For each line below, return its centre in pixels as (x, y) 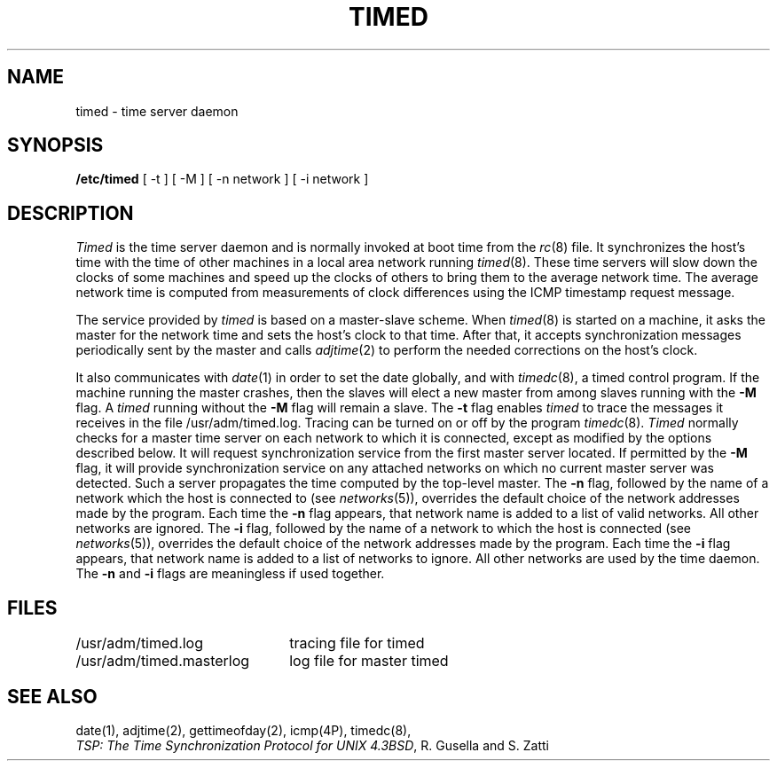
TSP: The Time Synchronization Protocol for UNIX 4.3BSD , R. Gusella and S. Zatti (312, 745)
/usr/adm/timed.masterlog (163, 661)
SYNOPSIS (55, 145)
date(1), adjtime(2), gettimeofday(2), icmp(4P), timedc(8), (243, 730)
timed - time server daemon (157, 111)
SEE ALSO (52, 696)
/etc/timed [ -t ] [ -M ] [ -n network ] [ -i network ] (222, 179)
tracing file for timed (357, 643)
